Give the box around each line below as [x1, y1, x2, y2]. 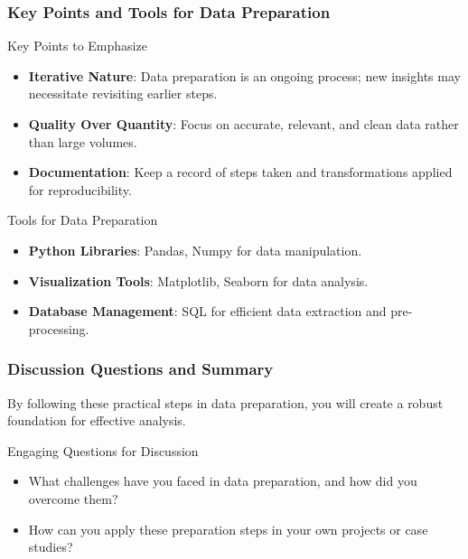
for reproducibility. [28, 180, 132, 199]
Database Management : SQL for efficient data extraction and [28, 302, 387, 321]
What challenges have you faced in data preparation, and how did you [28, 471, 417, 490]
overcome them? [28, 489, 118, 508]
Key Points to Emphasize [7, 36, 147, 55]
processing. [28, 319, 89, 338]
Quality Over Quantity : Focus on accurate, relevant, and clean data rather [28, 115, 459, 133]
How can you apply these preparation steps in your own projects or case [28, 519, 428, 538]
